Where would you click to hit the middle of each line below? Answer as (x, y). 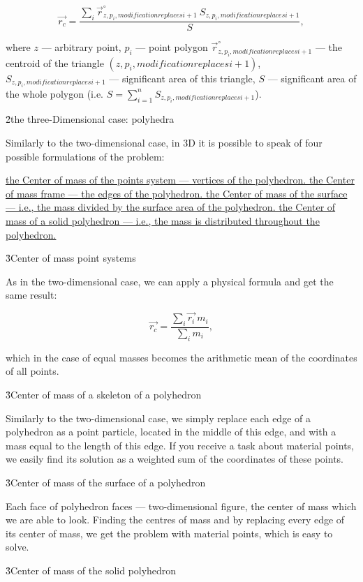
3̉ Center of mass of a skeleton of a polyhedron (104, 394)
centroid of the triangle (55, 62)
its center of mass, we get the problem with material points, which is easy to (169, 533)
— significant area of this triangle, (182, 78)
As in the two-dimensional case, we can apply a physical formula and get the (170, 281)
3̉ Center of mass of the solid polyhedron (91, 570)
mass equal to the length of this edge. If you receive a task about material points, (180, 445)
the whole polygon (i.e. (55, 93)
